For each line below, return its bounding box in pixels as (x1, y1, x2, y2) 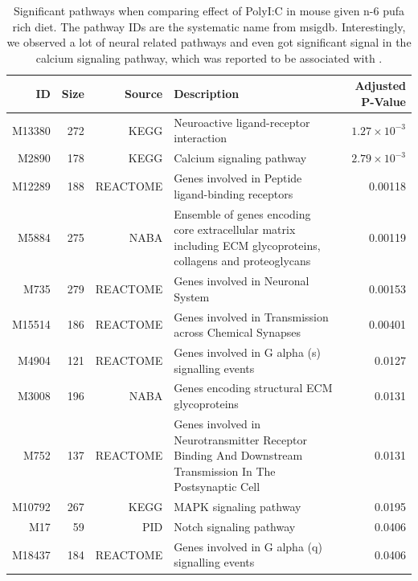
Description (174, 85, 240, 102)
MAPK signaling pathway (174, 498, 301, 515)
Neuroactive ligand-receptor (174, 113, 310, 130)
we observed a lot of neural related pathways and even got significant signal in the (6, 34, 412, 51)
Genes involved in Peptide (174, 170, 302, 186)
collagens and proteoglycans (174, 252, 311, 269)
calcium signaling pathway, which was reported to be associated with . (35, 49, 383, 66)
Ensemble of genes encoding (174, 205, 311, 222)
